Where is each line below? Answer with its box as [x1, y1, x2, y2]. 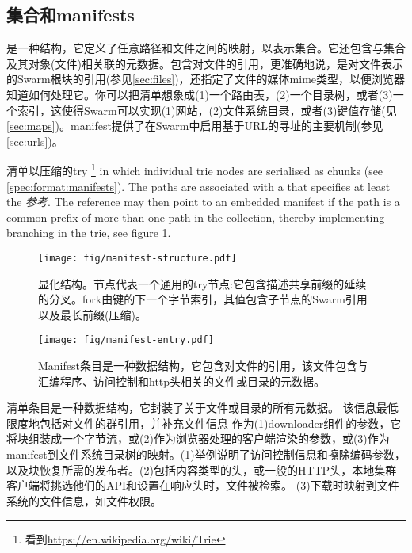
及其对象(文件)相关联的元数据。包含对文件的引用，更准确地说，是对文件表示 [6, 55, 403, 71]
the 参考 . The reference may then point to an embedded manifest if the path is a [6, 193, 400, 210]
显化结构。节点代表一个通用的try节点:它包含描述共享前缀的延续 [38, 275, 367, 292]
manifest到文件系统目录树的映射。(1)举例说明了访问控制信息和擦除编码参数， [6, 446, 406, 463]
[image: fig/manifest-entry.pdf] [38, 334, 214, 346]
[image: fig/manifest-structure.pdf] [38, 252, 237, 264]
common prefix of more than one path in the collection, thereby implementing [6, 208, 385, 225]
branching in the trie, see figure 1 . [6, 224, 171, 241]
